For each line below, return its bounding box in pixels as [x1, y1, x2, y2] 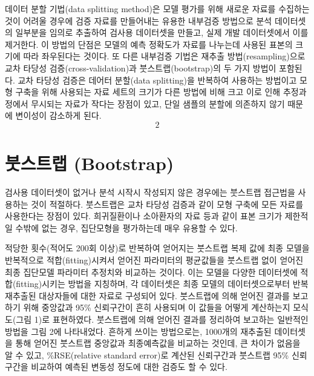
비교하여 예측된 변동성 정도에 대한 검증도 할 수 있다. [31, 360, 227, 373]
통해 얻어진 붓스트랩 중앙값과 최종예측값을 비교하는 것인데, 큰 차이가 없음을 [15, 337, 301, 349]
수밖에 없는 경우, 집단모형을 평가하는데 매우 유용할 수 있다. [15, 221, 238, 234]
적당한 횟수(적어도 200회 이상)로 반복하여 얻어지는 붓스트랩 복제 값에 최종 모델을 [5, 242, 310, 254]
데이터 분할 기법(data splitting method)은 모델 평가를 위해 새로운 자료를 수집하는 [5, 2, 310, 15]
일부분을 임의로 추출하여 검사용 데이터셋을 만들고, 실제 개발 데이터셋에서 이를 [15, 26, 309, 39]
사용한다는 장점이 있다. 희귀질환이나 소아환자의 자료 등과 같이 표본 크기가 [5, 209, 283, 222]
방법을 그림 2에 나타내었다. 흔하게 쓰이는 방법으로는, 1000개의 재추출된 [5, 325, 272, 337]
